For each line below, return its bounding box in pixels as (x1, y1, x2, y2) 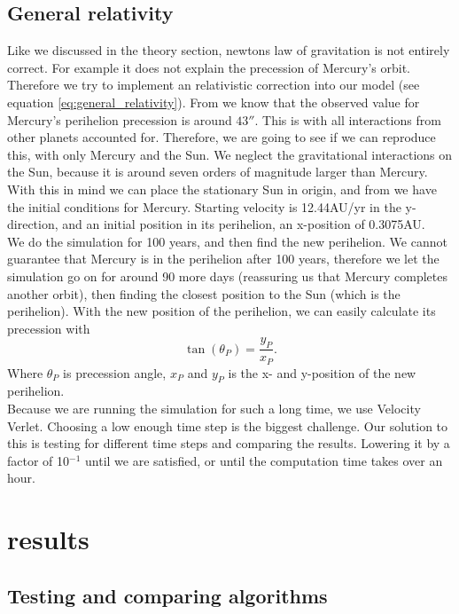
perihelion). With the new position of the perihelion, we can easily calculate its (7, 302, 436, 320)
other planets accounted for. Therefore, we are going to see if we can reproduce (7, 128, 436, 146)
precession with (7, 319, 90, 337)
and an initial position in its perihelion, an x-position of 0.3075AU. (62, 215, 425, 233)
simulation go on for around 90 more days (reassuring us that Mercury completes (7, 266, 447, 285)
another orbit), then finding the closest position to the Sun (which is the (7, 284, 401, 303)
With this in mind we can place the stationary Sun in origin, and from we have (7, 179, 437, 198)
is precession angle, (63, 363, 167, 382)
